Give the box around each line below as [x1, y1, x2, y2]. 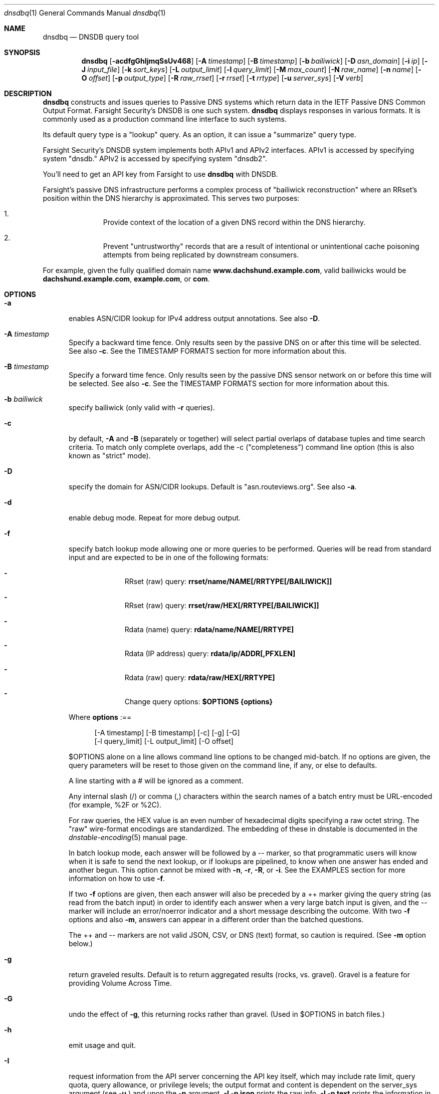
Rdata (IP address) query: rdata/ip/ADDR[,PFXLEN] [124, 649, 296, 658]
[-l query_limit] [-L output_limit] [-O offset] [94, 737, 234, 745]
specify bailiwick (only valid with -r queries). [69, 403, 215, 412]
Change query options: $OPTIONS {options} [124, 697, 273, 706]
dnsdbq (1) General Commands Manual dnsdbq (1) [4, 9, 166, 17]
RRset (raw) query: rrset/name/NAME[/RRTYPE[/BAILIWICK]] [124, 577, 332, 586]
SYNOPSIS [4, 48, 41, 57]
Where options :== [69, 713, 132, 721]
